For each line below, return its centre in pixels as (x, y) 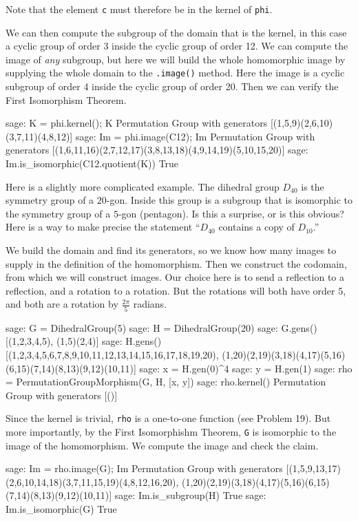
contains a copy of (256, 227)
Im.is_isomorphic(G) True (61, 508)
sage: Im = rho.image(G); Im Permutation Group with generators (144, 468)
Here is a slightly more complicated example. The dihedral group (143, 186)
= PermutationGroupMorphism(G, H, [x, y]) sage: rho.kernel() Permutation (166, 382)
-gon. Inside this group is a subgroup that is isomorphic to (229, 200)
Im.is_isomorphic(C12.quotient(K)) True (92, 163)
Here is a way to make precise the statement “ (103, 227)
